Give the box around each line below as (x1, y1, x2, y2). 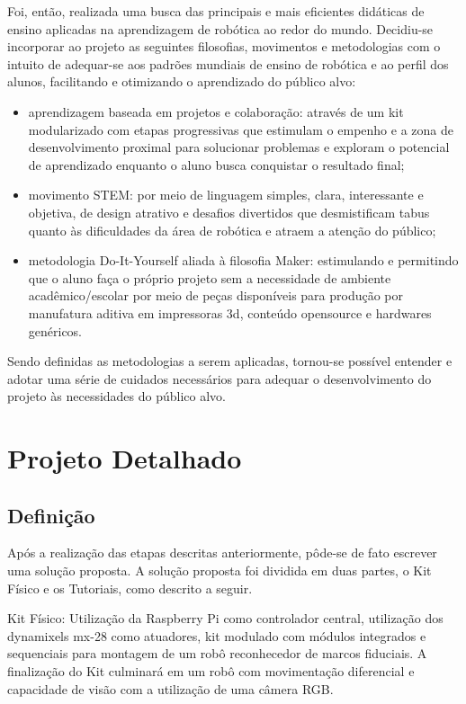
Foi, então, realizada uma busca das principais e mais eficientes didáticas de (7, 2, 425, 20)
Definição (7, 501, 95, 529)
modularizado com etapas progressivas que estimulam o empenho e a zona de (28, 120, 453, 138)
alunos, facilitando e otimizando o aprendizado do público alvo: (7, 72, 356, 91)
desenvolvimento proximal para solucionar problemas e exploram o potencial (28, 138, 450, 156)
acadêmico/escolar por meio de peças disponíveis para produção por (28, 286, 404, 305)
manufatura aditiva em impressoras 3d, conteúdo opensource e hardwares (28, 303, 432, 322)
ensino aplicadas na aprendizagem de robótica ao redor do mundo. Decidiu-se (7, 19, 434, 38)
